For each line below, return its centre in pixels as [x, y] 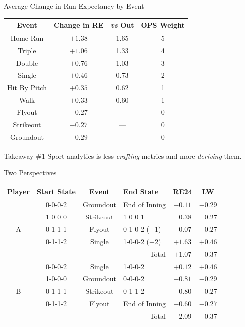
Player [19, 191]
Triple [27, 50]
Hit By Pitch [27, 87]
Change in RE [79, 25]
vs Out [122, 25]
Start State [56, 191]
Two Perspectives [30, 172]
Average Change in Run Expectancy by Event [74, 6]
